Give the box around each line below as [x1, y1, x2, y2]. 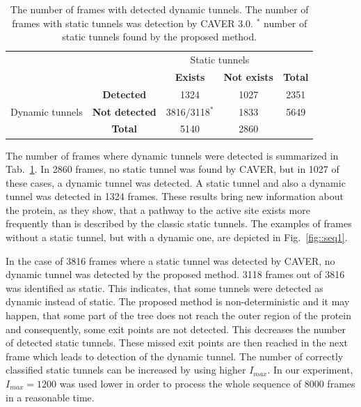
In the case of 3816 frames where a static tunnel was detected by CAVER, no [6, 253, 335, 268]
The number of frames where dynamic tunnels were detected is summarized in [6, 148, 339, 162]
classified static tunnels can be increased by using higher [6, 362, 246, 377]
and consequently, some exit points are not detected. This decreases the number [6, 321, 346, 336]
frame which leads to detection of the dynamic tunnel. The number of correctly [6, 348, 344, 363]
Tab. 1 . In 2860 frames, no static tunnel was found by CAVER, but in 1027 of [6, 162, 339, 176]
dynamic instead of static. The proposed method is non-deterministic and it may [6, 294, 350, 309]
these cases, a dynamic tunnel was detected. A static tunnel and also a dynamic [6, 175, 346, 190]
